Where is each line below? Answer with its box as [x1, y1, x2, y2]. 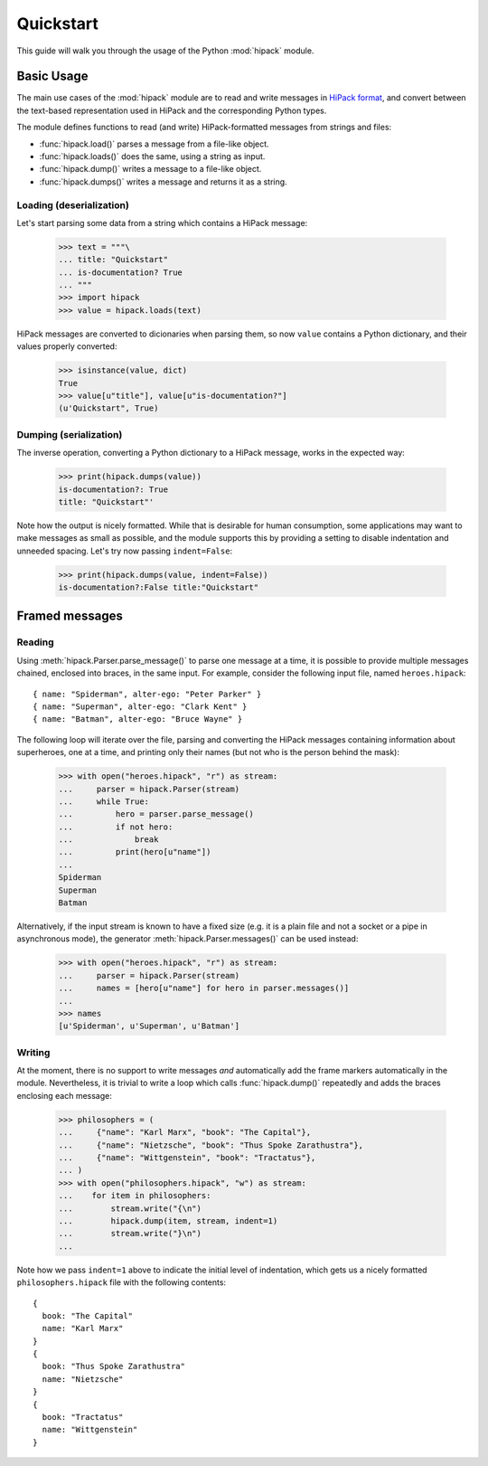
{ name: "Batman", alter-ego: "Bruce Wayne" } [33, 714, 243, 724]
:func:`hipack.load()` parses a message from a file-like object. [39, 138, 270, 149]
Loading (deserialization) [16, 199, 130, 212]
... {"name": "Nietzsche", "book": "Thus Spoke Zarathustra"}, [58, 1140, 364, 1150]
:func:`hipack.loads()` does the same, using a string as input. [39, 151, 266, 162]
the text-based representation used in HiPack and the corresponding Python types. [16, 105, 327, 116]
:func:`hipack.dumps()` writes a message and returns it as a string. [39, 176, 288, 187]
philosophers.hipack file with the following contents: [16, 1277, 226, 1288]
